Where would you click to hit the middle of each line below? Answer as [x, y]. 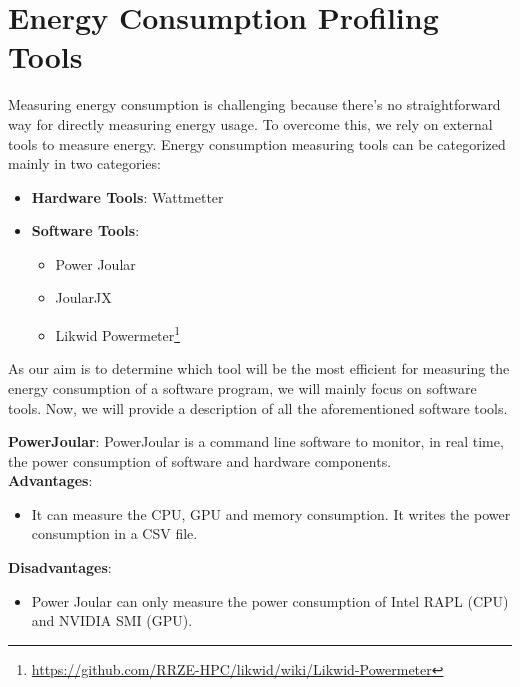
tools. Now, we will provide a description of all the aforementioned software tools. [258, 407]
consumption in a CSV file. [114, 533]
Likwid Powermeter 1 [118, 333]
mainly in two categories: [84, 163]
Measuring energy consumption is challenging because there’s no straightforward [254, 104]
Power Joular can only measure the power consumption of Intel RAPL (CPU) [270, 600]
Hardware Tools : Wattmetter [127, 196]
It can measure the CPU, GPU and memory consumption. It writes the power [271, 513]
